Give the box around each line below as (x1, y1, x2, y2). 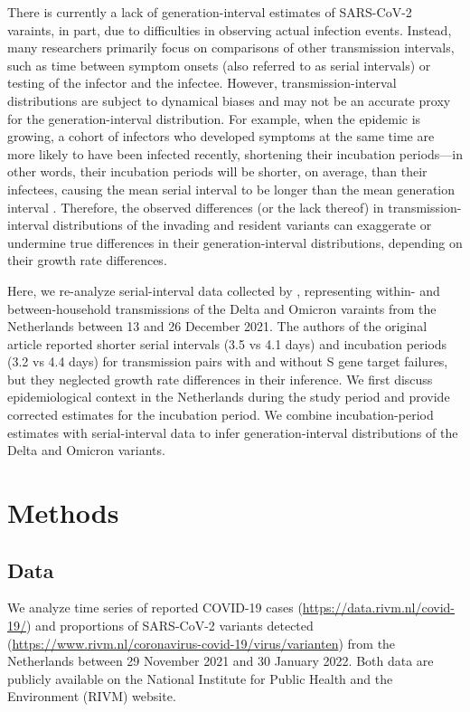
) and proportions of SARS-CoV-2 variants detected (26, 616, 314, 635)
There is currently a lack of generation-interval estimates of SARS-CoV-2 (7, 3, 412, 21)
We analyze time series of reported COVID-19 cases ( (7, 598, 303, 617)
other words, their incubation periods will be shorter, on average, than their (7, 162, 428, 181)
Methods (7, 494, 119, 531)
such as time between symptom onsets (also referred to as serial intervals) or (7, 55, 431, 74)
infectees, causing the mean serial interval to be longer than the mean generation (7, 179, 456, 198)
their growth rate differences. (7, 251, 167, 270)
